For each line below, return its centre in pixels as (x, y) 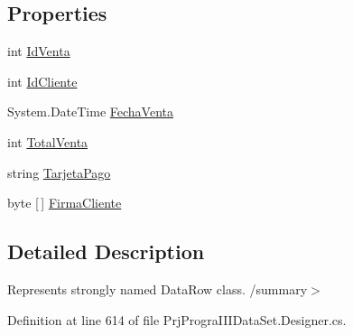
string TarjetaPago (59, 172)
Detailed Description (106, 251)
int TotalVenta (48, 141)
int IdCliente (42, 81)
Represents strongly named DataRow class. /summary (158, 288)
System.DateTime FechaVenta (91, 112)
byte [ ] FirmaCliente (65, 203)
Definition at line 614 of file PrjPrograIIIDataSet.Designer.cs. (177, 319)
